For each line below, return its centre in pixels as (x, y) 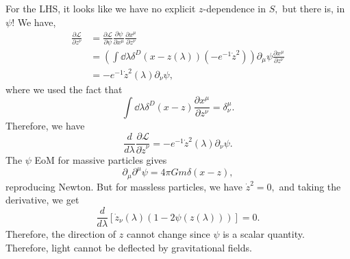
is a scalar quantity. (264, 234)
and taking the (310, 186)
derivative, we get (42, 200)
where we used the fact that (64, 89)
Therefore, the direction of (61, 234)
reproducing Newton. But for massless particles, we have (124, 186)
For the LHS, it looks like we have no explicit (101, 8)
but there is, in (314, 8)
